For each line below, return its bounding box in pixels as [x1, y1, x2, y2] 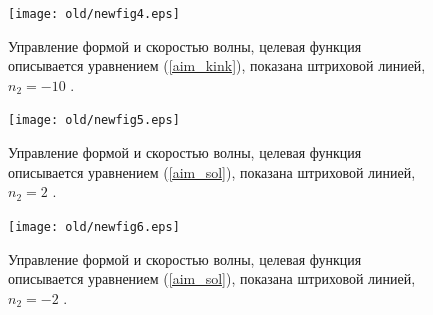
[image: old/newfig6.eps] [8, 219, 180, 234]
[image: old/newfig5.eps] [8, 113, 180, 128]
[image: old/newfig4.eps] [8, 7, 180, 21]
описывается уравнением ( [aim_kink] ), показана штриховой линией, [8, 55, 426, 76]
